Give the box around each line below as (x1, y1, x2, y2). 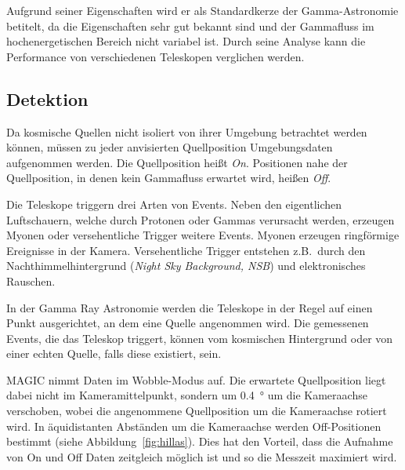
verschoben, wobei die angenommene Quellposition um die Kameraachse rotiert (6, 403, 387, 419)
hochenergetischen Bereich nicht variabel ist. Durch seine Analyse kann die (6, 33, 366, 49)
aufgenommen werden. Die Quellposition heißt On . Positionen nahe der (6, 154, 348, 170)
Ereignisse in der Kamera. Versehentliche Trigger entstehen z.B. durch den (6, 242, 366, 258)
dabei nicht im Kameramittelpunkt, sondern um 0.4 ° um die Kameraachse (6, 387, 367, 403)
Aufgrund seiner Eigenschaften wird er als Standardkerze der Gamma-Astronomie (6, 2, 399, 18)
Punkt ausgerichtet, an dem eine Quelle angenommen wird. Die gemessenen (6, 315, 369, 331)
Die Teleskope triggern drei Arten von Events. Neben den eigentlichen (6, 195, 342, 212)
